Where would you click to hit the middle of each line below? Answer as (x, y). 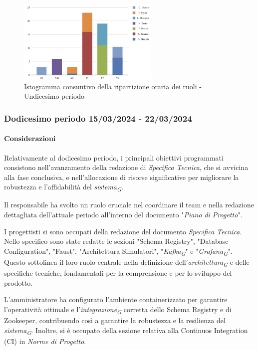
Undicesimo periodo (54, 96)
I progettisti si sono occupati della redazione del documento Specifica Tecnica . (123, 231)
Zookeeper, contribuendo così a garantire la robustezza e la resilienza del (115, 320)
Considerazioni (30, 138)
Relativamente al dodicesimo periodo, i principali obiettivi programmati (114, 157)
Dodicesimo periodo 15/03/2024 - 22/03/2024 (98, 118)
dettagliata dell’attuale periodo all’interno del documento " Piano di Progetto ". (123, 214)
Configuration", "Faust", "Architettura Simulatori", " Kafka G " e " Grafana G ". (118, 251)
